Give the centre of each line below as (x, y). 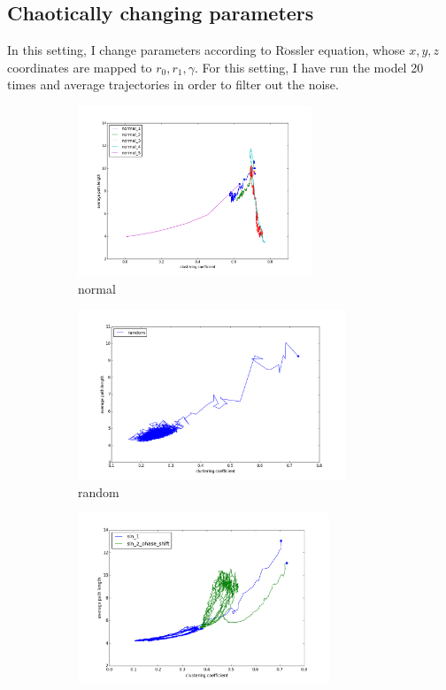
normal (97, 288)
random (99, 491)
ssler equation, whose (348, 50)
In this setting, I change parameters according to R (146, 50)
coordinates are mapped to (80, 67)
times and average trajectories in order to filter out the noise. (173, 84)
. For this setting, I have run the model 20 (309, 67)
